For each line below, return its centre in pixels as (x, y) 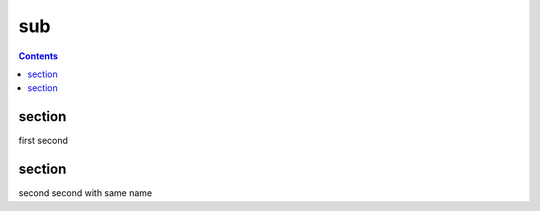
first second (43, 141)
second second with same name (85, 193)
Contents (38, 56)
